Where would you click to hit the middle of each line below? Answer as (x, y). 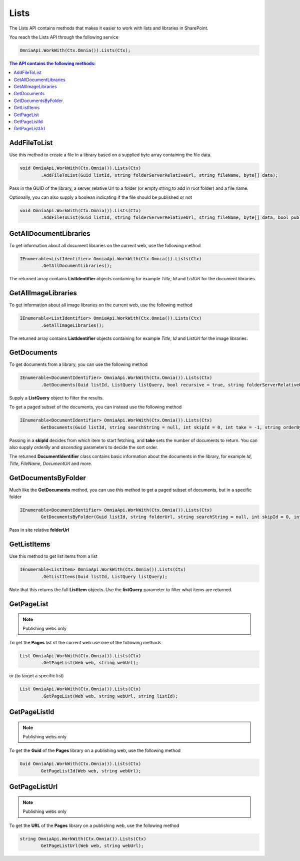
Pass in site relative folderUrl (39, 530)
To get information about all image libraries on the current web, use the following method (101, 305)
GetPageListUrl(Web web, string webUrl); (92, 845)
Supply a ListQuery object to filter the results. (56, 397)
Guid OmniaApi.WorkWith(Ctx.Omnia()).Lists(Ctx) (80, 764)
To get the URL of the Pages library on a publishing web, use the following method (94, 825)
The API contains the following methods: (52, 63)
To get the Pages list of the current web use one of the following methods (85, 642)
